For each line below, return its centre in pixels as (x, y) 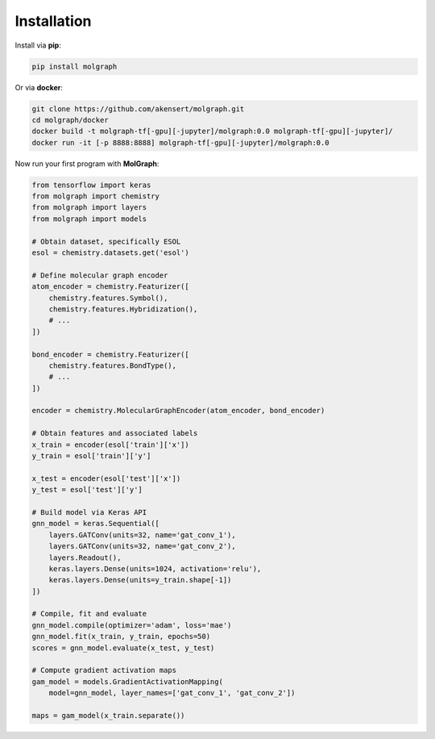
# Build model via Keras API (89, 512)
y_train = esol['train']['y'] (91, 456)
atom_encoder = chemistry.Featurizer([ (110, 287)
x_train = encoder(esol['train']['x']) (110, 445)
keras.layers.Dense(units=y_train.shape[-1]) (140, 580)
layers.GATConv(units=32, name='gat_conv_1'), (143, 535)
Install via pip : (38, 45)
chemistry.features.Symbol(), (108, 298)
